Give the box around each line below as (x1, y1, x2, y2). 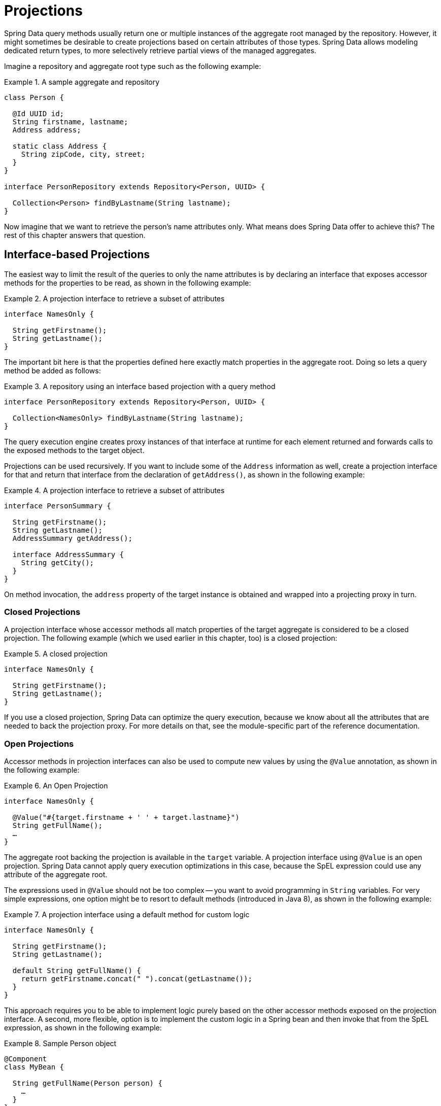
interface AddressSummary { (12, 550, 124, 559)
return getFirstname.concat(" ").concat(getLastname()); (21, 975, 252, 983)
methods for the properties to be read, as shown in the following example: (4, 278, 251, 287)
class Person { (4, 93, 64, 101)
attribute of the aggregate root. (4, 870, 108, 879)
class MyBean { (4, 1063, 64, 1072)
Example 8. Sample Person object (4, 1039, 117, 1048)
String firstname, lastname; (12, 117, 128, 126)
